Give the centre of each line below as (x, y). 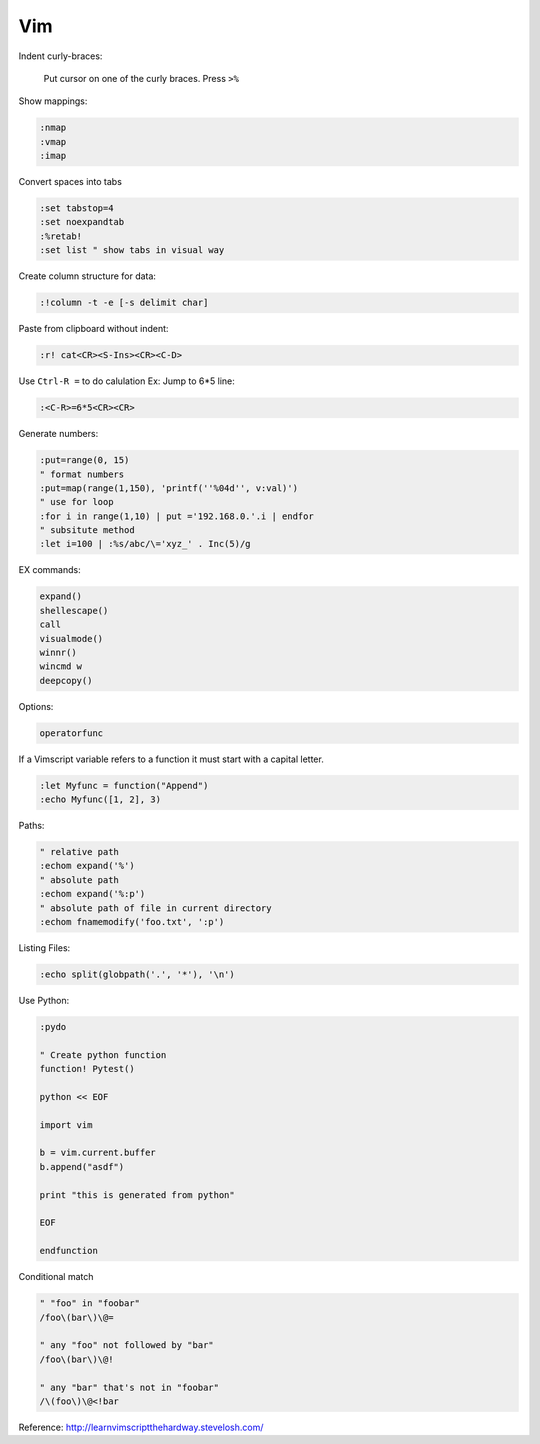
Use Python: (44, 1000)
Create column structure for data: (87, 276)
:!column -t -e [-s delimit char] (124, 303)
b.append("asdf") (82, 1166)
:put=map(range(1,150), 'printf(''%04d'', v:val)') (169, 488)
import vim (66, 1124)
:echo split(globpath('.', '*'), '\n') (137, 974)
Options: (36, 706)
